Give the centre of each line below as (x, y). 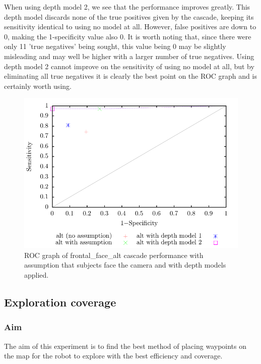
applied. (37, 274)
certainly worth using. (38, 86)
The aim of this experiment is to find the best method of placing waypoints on (125, 346)
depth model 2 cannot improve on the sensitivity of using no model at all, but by (129, 66)
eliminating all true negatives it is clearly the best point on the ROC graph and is (130, 76)
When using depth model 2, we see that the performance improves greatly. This (127, 7)
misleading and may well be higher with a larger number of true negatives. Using (129, 56)
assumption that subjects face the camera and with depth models (125, 265)
